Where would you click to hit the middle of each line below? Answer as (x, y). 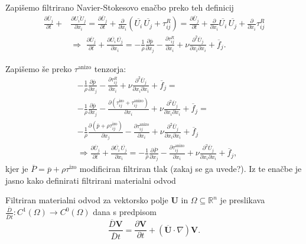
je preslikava (242, 200)
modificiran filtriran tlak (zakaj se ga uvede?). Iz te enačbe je (191, 169)
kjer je (17, 169)
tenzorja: (110, 68)
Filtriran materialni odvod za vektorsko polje (87, 200)
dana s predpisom (125, 212)
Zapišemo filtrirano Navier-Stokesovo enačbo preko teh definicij (120, 7)
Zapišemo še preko (39, 68)
